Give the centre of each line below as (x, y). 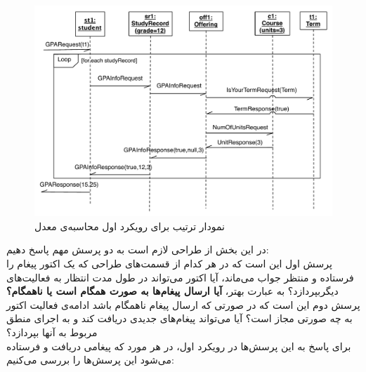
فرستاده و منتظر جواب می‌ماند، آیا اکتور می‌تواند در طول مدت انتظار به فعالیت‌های (180, 277)
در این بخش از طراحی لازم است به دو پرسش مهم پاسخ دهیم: (138, 250)
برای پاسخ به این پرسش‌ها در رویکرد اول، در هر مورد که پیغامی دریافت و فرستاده (179, 346)
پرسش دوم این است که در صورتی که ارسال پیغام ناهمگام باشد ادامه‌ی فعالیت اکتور (183, 304)
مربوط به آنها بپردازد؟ (52, 332)
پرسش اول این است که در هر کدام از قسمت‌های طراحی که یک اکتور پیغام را (169, 263)
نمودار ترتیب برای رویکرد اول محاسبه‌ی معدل (130, 226)
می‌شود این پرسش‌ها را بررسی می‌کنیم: (90, 360)
